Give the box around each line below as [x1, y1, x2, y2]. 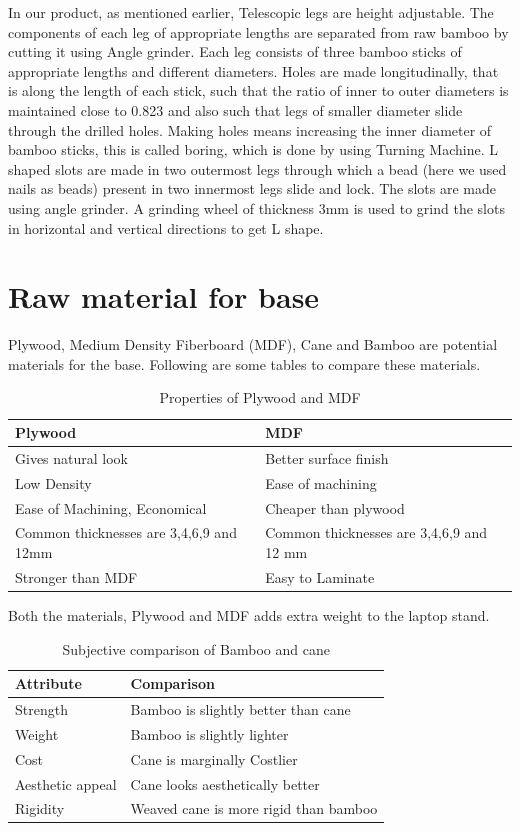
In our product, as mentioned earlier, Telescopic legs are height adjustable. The [8, 2, 494, 22]
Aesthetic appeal [15, 773, 117, 794]
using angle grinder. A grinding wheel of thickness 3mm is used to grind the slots [8, 197, 505, 218]
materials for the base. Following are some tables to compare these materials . [8, 353, 481, 374]
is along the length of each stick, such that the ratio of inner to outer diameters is [8, 80, 509, 101]
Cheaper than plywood [265, 497, 405, 518]
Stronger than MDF [15, 566, 138, 587]
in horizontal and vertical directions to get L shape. [8, 217, 324, 238]
